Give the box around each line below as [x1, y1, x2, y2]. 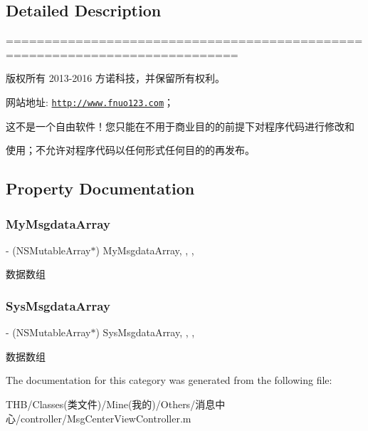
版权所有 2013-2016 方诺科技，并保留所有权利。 [6, 71, 225, 85]
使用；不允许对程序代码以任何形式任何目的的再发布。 [6, 142, 255, 157]
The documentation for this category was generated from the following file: [6, 373, 332, 388]
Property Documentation [6, 177, 195, 199]
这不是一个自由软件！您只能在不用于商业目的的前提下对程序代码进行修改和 [6, 118, 354, 133]
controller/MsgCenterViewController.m [20, 410, 191, 425]
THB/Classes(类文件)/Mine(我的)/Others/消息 [6, 397, 216, 412]
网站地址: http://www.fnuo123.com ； [6, 94, 174, 109]
